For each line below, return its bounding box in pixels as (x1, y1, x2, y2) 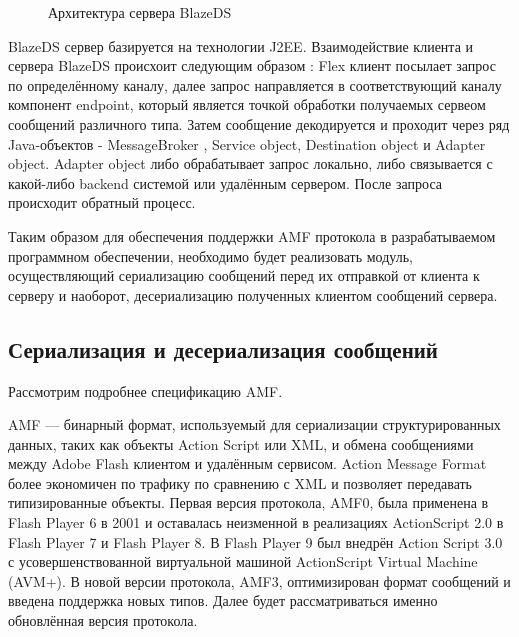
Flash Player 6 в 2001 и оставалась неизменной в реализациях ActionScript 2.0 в (8, 512, 504, 533)
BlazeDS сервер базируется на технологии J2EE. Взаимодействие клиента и (8, 35, 474, 56)
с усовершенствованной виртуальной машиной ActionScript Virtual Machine (8, 551, 478, 572)
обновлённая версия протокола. (8, 610, 198, 631)
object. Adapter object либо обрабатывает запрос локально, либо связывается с (8, 153, 493, 174)
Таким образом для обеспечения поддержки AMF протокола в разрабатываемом (8, 225, 496, 246)
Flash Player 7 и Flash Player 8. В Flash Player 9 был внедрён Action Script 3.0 (8, 531, 503, 552)
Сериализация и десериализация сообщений (8, 333, 438, 364)
